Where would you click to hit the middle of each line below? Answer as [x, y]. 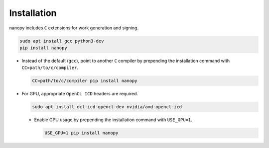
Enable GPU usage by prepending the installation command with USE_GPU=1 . [113, 120]
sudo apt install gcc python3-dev [62, 41]
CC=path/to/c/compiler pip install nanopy [85, 81]
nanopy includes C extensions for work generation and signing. [74, 28]
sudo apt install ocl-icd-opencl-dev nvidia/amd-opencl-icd [107, 107]
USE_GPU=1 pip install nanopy [81, 133]
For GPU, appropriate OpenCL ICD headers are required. [80, 94]
